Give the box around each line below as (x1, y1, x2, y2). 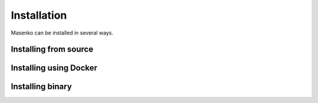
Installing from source (11, 44, 94, 54)
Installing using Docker (11, 63, 98, 73)
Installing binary (11, 82, 72, 92)
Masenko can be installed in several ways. (11, 29, 114, 36)
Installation (11, 9, 67, 22)
